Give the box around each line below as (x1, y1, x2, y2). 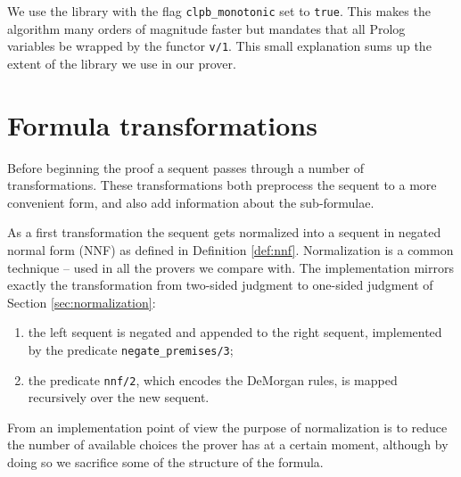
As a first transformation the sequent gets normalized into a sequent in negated (7, 223, 441, 242)
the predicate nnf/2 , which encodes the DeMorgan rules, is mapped (28, 370, 398, 389)
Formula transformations (7, 106, 317, 143)
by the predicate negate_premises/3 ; (28, 340, 234, 358)
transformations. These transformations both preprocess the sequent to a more (7, 176, 437, 194)
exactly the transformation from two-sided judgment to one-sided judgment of (7, 276, 433, 294)
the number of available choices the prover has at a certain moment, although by (7, 435, 449, 454)
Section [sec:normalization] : (7, 292, 156, 311)
